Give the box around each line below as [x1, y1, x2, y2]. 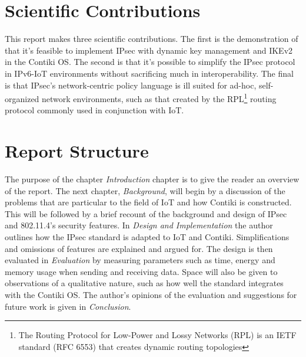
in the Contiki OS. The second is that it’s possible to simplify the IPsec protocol [5, 55, 295, 68]
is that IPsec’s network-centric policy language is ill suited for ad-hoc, [5, 78, 257, 91]
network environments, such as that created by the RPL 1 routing [42, 91, 277, 104]
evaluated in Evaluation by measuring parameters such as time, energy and [5, 254, 275, 266]
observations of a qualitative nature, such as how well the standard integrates [5, 277, 284, 289]
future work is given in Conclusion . [5, 300, 131, 312]
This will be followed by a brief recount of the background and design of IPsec [5, 207, 287, 220]
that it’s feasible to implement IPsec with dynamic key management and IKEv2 [5, 44, 293, 56]
